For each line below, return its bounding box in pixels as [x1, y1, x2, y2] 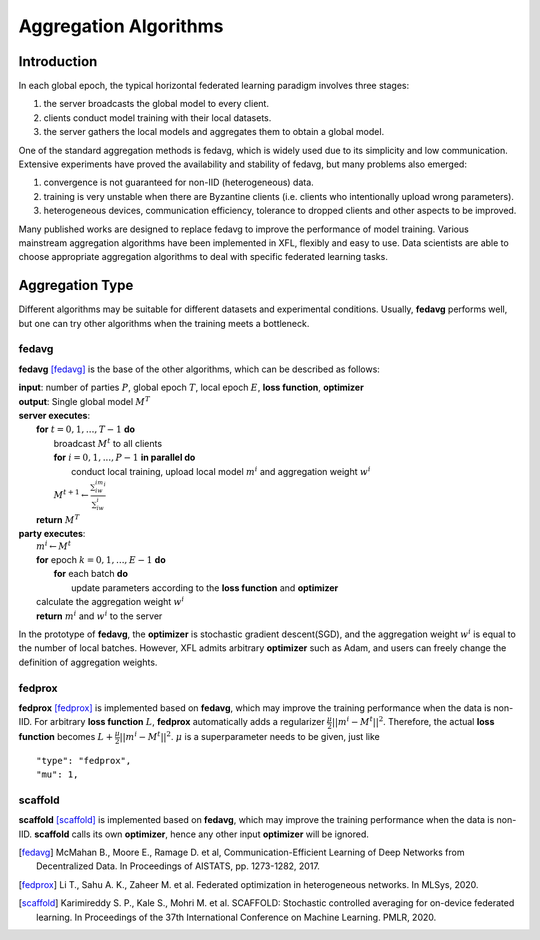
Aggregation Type [18, 277, 134, 294]
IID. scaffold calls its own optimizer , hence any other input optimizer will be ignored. [18, 828, 369, 840]
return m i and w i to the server [36, 608, 163, 622]
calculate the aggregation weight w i [36, 595, 185, 608]
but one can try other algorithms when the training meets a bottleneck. [18, 317, 310, 329]
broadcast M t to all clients [53, 436, 163, 449]
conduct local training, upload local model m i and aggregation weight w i [71, 464, 371, 477]
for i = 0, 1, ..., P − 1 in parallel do [53, 451, 196, 464]
